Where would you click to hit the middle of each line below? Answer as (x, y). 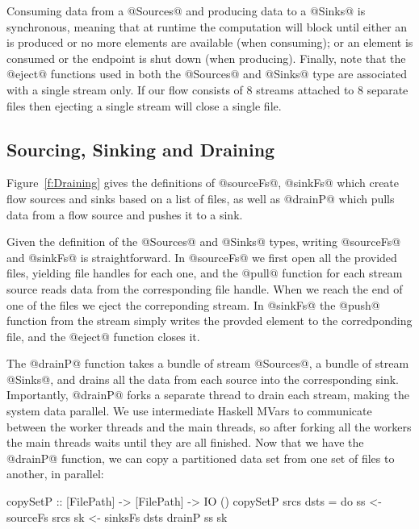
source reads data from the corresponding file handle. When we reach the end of (205, 288)
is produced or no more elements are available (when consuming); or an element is (210, 42)
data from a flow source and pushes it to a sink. (125, 214)
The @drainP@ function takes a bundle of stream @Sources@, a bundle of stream (208, 363)
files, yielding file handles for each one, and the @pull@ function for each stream (205, 273)
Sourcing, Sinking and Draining (141, 149)
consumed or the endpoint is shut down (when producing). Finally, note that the (206, 58)
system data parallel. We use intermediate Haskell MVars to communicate (189, 411)
